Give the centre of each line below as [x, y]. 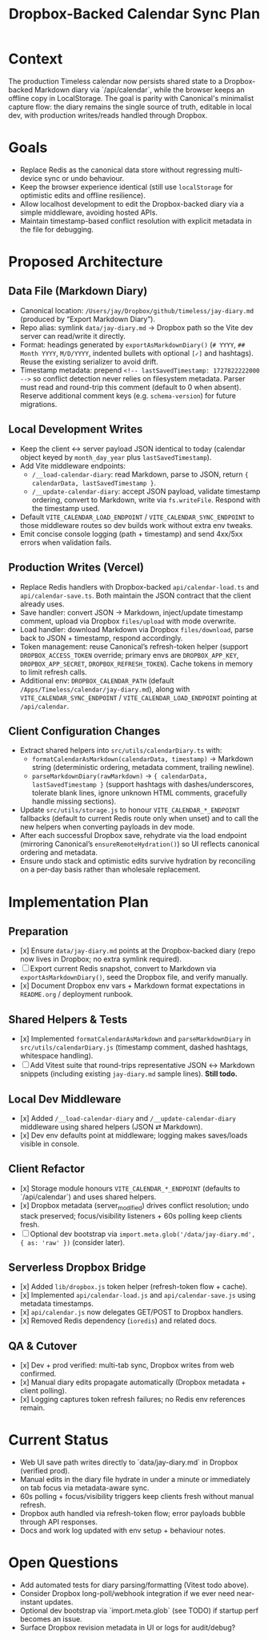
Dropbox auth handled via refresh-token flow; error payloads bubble [132, 1513]
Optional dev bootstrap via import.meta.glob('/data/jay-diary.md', [143, 1234]
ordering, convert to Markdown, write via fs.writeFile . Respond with [146, 500]
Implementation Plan [79, 902]
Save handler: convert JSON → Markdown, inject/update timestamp [132, 612]
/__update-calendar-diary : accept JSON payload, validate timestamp [146, 491]
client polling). [43, 1391]
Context [36, 59]
